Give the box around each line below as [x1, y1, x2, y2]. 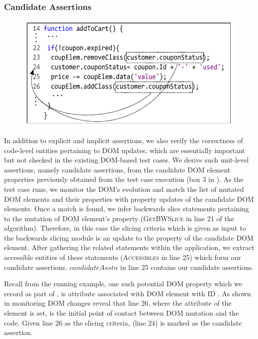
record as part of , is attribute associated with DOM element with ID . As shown [4, 288, 251, 298]
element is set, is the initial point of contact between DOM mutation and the [4, 308, 239, 318]
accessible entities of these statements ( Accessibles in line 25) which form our [4, 252, 241, 262]
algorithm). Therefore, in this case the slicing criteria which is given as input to [4, 223, 246, 233]
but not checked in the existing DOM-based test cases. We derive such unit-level [4, 155, 249, 165]
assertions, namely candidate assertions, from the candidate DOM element [4, 164, 231, 174]
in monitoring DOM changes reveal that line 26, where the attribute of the [4, 298, 232, 308]
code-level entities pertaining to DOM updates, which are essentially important [4, 145, 245, 155]
